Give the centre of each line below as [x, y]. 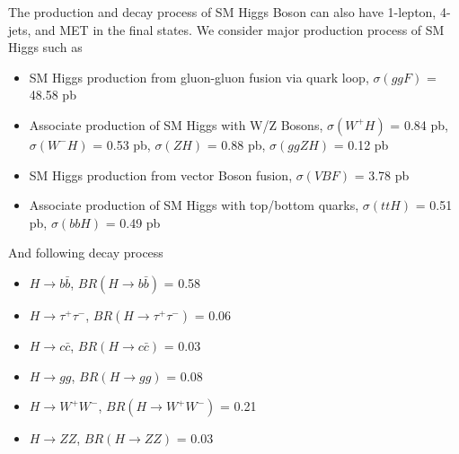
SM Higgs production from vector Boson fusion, [161, 175]
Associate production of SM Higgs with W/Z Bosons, [176, 124]
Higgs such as [45, 47]
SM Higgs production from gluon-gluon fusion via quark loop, [199, 77]
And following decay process [86, 253]
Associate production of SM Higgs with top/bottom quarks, [194, 205]
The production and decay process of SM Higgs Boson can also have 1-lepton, [222, 12]
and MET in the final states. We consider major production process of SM [240, 29]
